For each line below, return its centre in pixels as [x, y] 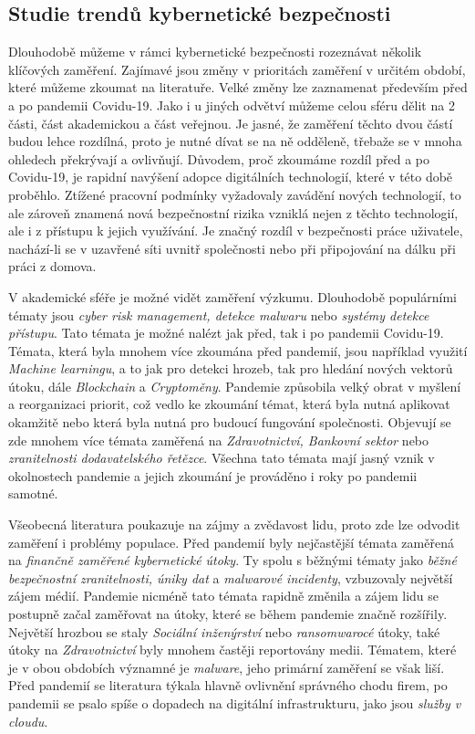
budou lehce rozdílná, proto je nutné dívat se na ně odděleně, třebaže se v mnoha [235, 141]
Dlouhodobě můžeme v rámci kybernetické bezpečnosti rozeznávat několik [215, 52]
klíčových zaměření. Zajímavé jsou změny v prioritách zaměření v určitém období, [237, 69]
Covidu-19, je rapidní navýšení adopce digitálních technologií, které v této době [231, 177]
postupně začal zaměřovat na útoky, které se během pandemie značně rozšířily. [228, 614]
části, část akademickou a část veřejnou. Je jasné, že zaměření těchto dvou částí [231, 123]
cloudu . [28, 721]
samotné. [33, 493]
